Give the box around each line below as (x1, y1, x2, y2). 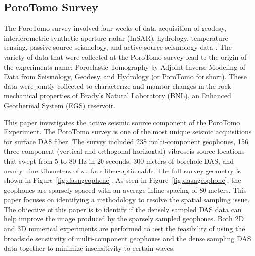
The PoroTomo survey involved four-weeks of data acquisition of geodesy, (4, 23, 227, 33)
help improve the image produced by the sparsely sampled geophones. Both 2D (4, 213, 244, 224)
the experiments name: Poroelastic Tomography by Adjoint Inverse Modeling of (4, 61, 246, 72)
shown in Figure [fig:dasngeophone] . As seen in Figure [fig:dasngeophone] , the (4, 175, 241, 185)
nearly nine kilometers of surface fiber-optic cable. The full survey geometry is (4, 165, 241, 175)
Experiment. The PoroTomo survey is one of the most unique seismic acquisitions (4, 127, 252, 137)
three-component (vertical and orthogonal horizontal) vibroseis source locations (4, 146, 245, 156)
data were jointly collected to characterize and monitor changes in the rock (4, 81, 231, 91)
